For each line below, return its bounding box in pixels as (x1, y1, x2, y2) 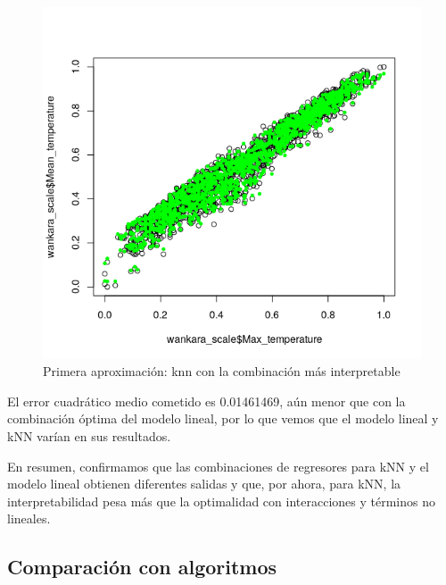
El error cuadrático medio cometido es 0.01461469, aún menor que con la (7, 391, 406, 410)
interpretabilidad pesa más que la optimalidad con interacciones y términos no (7, 491, 435, 510)
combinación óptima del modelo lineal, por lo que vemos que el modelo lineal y (7, 409, 439, 428)
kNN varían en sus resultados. (7, 426, 171, 445)
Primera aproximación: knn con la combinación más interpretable (43, 362, 401, 380)
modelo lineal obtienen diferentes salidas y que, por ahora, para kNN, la (7, 474, 401, 493)
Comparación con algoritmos (7, 553, 277, 581)
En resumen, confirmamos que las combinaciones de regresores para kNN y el (7, 456, 429, 475)
